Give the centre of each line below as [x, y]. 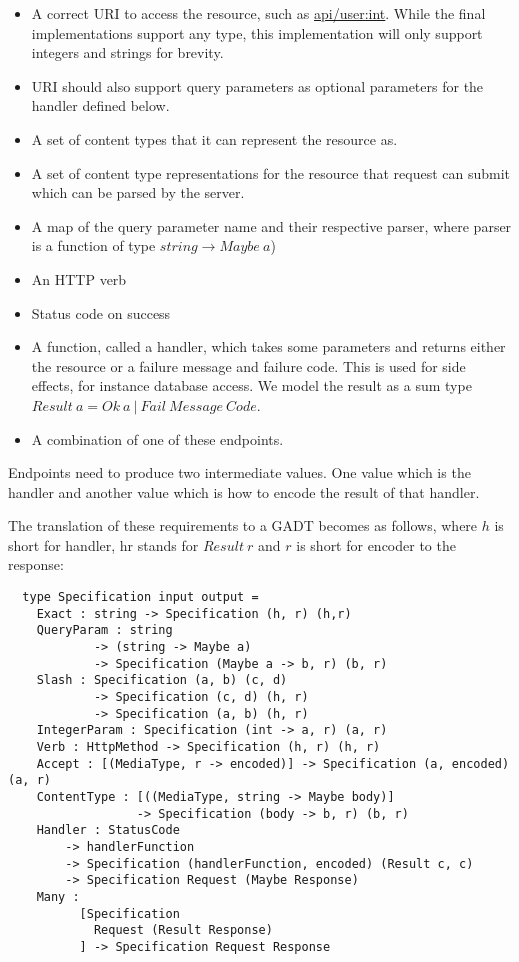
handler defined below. [100, 105]
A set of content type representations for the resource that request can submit [271, 172]
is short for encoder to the [376, 544]
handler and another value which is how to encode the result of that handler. [244, 491]
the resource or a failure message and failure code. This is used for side [248, 365]
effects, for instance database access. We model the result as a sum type [251, 385]
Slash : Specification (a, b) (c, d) [162, 680]
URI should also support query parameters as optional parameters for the [257, 85]
